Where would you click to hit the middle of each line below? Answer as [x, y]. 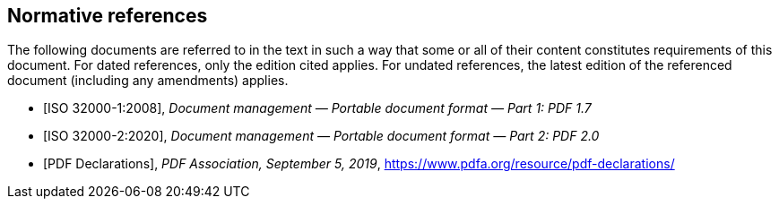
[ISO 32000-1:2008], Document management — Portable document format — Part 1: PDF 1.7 [317, 108]
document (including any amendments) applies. [148, 81]
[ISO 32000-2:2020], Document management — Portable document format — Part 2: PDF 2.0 [321, 136]
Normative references [108, 16]
